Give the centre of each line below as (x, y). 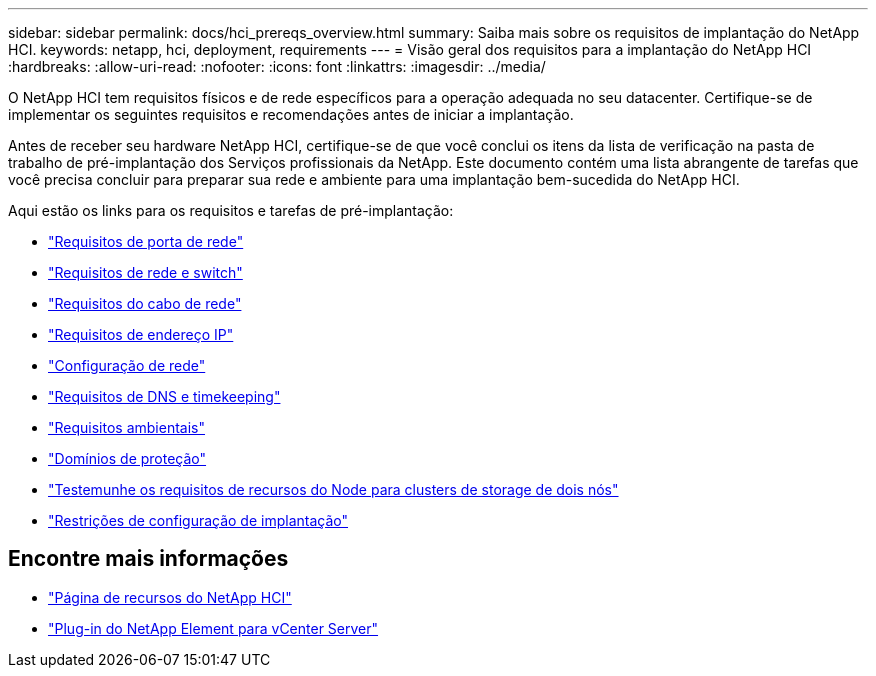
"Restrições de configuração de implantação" (198, 520)
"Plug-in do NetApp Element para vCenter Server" (213, 628)
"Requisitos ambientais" (127, 427)
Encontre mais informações (148, 559)
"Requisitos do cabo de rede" (145, 303)
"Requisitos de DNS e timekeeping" (164, 396)
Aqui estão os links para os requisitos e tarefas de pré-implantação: (231, 210)
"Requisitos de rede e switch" (145, 272)
